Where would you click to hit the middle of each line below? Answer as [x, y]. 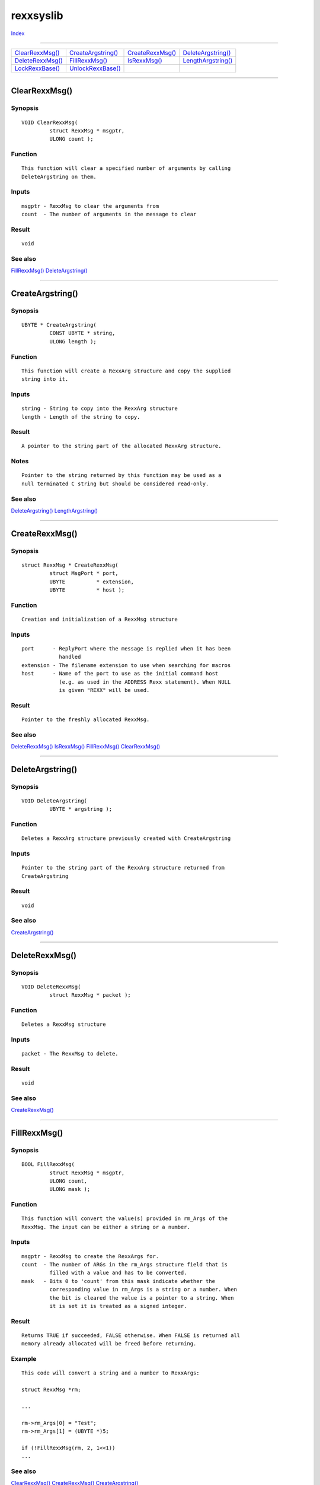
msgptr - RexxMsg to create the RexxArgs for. [90, 1256]
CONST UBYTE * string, [82, 333]
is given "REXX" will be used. [104, 690]
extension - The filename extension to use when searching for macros [126, 665]
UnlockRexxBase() [95, 68]
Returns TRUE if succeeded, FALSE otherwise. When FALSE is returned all [131, 1335]
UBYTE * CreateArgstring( [59, 325]
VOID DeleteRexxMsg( [51, 987]
